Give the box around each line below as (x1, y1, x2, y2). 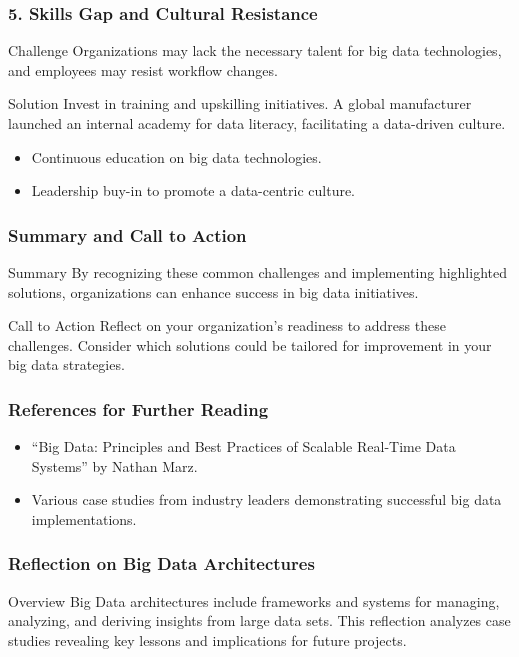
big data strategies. (8, 354, 125, 375)
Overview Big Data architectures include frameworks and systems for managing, (8, 590, 500, 611)
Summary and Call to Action (8, 222, 247, 247)
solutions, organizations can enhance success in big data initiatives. (8, 281, 419, 302)
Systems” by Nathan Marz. (31, 455, 198, 476)
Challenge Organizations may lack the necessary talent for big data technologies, (8, 40, 502, 61)
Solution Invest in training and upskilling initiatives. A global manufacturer (8, 93, 472, 114)
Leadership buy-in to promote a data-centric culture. (31, 180, 356, 201)
